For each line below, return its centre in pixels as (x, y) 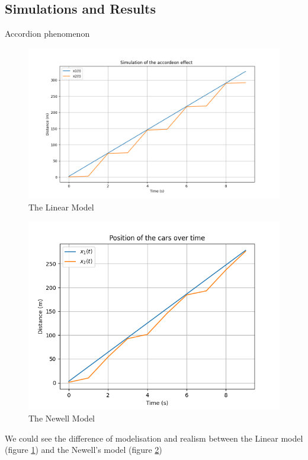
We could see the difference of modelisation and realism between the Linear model (154, 438)
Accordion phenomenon (47, 33)
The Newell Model (62, 418)
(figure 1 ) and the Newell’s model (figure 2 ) (84, 450)
